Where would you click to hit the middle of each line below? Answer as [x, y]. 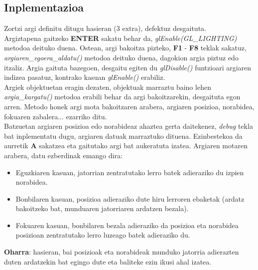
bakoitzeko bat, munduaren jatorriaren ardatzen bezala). [102, 208]
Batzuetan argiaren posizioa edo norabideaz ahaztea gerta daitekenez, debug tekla [129, 126]
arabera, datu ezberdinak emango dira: [63, 155]
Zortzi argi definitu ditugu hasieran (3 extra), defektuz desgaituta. [105, 28]
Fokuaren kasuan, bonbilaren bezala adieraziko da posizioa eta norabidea [127, 225]
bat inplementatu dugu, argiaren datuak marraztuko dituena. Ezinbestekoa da [123, 135]
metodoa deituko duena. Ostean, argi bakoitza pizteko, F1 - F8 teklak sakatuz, [125, 48]
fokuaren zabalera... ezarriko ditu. [56, 116]
